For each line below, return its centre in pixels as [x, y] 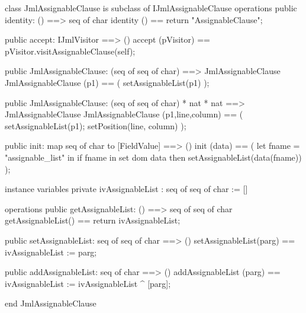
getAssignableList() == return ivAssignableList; [93, 220]
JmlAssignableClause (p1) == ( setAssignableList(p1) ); [107, 82]
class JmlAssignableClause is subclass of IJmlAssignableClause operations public [151, 8]
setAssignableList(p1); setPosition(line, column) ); [96, 125]
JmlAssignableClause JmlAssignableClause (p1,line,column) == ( [124, 114]
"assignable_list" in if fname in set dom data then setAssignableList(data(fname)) [153, 157]
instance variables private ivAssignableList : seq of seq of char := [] [126, 189]
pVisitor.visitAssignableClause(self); [70, 51]
